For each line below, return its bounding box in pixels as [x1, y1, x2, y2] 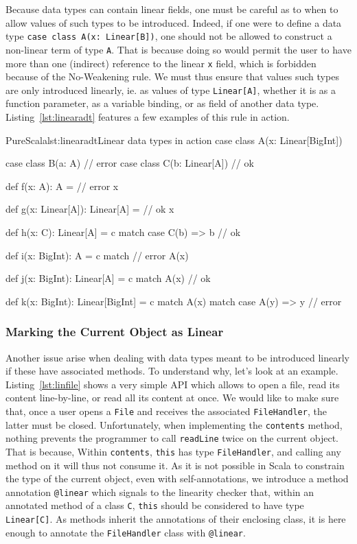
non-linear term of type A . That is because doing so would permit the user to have [5, 42, 352, 56]
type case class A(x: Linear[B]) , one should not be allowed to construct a [5, 29, 332, 43]
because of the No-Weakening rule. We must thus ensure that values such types [5, 69, 339, 84]
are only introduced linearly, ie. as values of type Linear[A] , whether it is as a [5, 82, 336, 97]
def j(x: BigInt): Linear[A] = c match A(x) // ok [5, 271, 211, 285]
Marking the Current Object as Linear [5, 323, 224, 340]
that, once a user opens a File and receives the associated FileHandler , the [5, 403, 327, 418]
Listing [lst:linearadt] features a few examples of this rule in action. [5, 110, 290, 123]
